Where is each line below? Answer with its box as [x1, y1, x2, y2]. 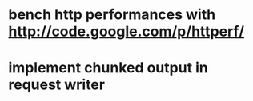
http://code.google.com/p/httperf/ [8, 22, 245, 41]
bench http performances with [8, 6, 216, 24]
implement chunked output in [8, 59, 208, 77]
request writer [8, 76, 106, 94]
